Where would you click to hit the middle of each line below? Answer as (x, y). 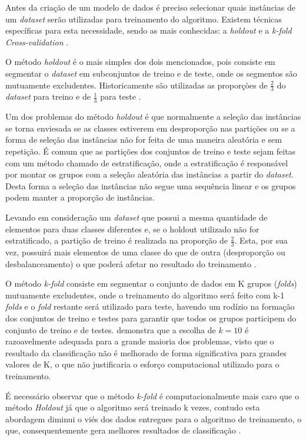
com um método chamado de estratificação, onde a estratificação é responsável (147, 162)
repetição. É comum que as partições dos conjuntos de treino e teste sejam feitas (151, 151)
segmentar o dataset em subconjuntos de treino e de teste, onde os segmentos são (151, 73)
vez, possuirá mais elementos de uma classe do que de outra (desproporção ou (145, 252)
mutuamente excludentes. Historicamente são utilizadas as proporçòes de (137, 85)
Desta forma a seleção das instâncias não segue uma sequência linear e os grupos (151, 185)
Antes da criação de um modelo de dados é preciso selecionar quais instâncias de (150, 7)
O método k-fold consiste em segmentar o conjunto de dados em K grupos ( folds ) (151, 283)
